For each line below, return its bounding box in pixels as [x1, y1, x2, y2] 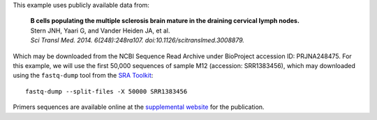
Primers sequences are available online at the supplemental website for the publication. [13, 103, 265, 111]
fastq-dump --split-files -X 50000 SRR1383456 [25, 87, 188, 95]
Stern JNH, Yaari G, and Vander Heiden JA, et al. [30, 26, 170, 35]
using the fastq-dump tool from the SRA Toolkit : [13, 71, 154, 80]
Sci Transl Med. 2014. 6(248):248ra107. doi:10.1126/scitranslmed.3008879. [30, 36, 244, 44]
